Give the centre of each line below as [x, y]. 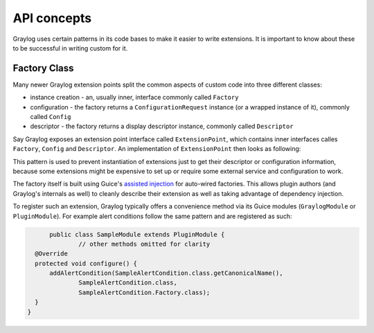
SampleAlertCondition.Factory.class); [144, 292]
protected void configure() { [86, 263]
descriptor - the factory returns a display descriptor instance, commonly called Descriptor [162, 126]
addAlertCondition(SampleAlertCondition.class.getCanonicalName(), [166, 273]
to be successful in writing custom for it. [70, 48]
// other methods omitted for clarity [144, 244]
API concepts [52, 18]
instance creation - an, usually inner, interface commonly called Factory [134, 98]
